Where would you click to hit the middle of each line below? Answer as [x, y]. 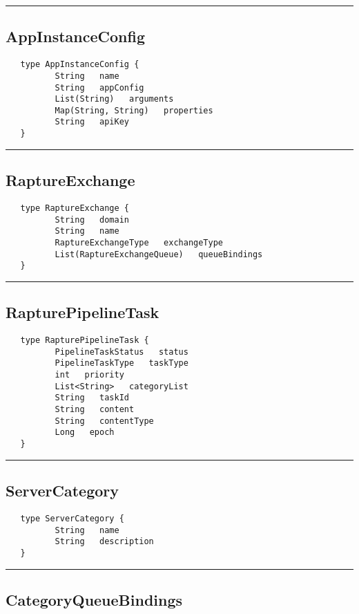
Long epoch [85, 432]
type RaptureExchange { [75, 208]
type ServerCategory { [72, 518]
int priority [89, 375]
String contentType [104, 421]
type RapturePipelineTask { [85, 341]
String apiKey [92, 122]
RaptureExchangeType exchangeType [139, 242]
